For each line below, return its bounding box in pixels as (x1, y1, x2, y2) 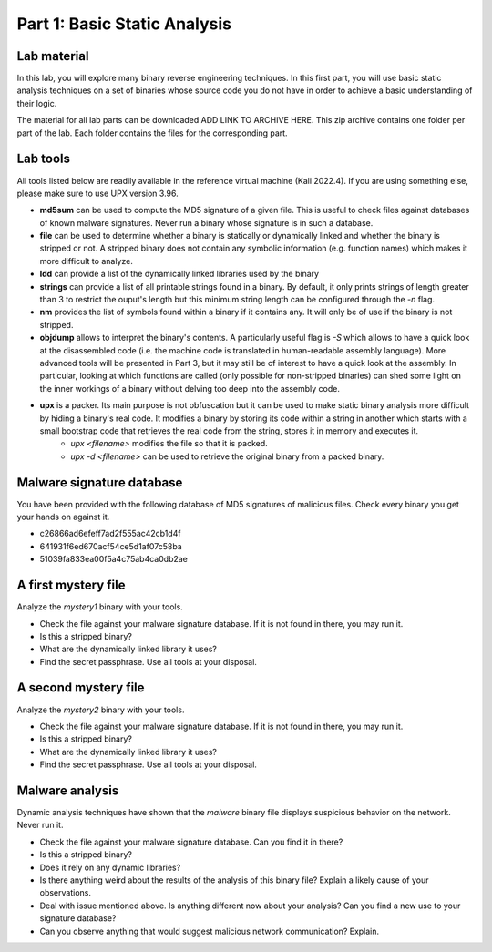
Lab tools (16, 151, 70, 167)
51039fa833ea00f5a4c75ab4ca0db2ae (39, 554, 189, 565)
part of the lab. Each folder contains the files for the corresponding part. (16, 128, 288, 138)
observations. (39, 887, 91, 898)
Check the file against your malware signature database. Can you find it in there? (39, 836, 343, 847)
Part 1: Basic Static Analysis (16, 14, 232, 34)
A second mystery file (16, 680, 145, 696)
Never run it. (16, 820, 64, 831)
